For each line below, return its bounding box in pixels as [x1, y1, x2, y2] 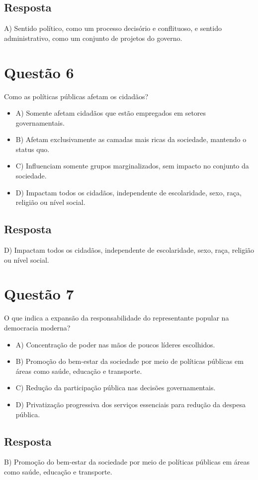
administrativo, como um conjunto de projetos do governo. [4, 32, 182, 43]
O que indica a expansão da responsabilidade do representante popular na [4, 313, 229, 323]
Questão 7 [4, 284, 74, 304]
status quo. [15, 144, 50, 154]
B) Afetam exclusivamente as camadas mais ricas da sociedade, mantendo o [15, 134, 247, 145]
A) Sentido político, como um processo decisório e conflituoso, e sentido [4, 23, 222, 33]
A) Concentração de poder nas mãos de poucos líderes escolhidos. [15, 339, 215, 349]
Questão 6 [4, 62, 74, 82]
